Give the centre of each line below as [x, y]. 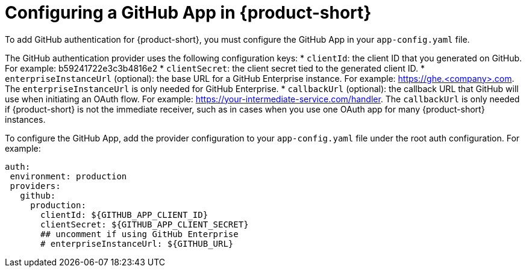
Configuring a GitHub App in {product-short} [188, 13]
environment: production [68, 176]
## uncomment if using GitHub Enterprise [139, 234]
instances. [25, 119]
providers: [35, 186]
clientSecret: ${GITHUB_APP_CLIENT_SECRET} [145, 224]
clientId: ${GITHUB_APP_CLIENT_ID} [124, 215]
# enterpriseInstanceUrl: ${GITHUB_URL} [137, 243]
